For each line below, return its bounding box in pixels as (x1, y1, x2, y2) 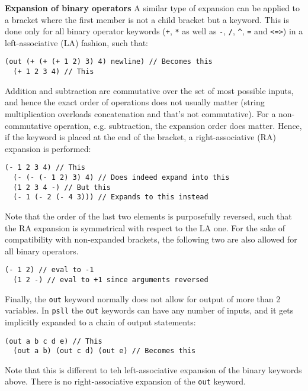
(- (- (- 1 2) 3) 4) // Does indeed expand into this (13, 173, 230, 182)
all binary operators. (5, 244, 79, 257)
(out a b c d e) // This (5, 337, 102, 345)
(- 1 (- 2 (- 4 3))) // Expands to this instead (13, 193, 208, 202)
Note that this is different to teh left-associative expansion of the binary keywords (5, 363, 302, 376)
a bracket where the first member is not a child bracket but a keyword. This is (5, 13, 289, 25)
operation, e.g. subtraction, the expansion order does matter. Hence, (54, 119, 302, 131)
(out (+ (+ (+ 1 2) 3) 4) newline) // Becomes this (5, 57, 213, 66)
